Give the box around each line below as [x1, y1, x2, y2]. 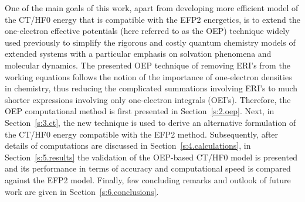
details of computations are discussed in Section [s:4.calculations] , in [5, 139, 251, 152]
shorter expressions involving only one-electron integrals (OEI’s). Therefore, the [5, 93, 291, 105]
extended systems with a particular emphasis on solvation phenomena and [5, 47, 272, 60]
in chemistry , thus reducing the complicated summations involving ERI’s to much [5, 82, 298, 94]
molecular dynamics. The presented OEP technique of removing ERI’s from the [5, 59, 290, 71]
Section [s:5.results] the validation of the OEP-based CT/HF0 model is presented [5, 150, 297, 163]
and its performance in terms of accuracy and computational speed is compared [5, 162, 291, 174]
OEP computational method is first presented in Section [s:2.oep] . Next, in [5, 105, 274, 117]
